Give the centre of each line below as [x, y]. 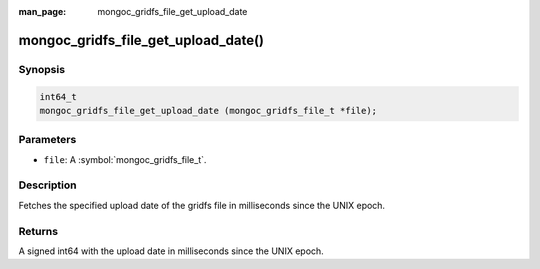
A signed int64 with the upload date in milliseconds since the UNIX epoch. [171, 251]
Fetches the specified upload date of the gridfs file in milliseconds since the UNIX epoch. [201, 205]
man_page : [42, 11]
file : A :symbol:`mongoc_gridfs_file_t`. [125, 159]
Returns [38, 231]
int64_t [58, 96]
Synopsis [41, 69]
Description [47, 185]
